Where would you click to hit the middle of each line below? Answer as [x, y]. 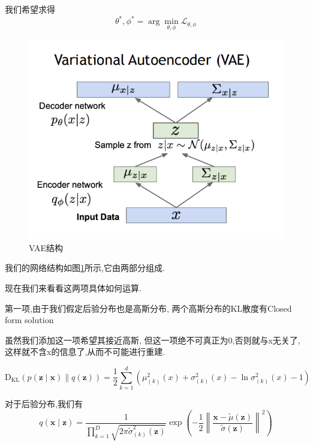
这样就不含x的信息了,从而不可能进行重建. [85, 352]
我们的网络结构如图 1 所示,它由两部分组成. [85, 268]
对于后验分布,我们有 [44, 403]
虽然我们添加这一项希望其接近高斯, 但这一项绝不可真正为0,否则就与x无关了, [153, 340]
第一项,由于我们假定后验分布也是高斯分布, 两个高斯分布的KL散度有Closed [148, 308]
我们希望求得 [30, 9]
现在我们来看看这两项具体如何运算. [73, 287]
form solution [29, 320]
